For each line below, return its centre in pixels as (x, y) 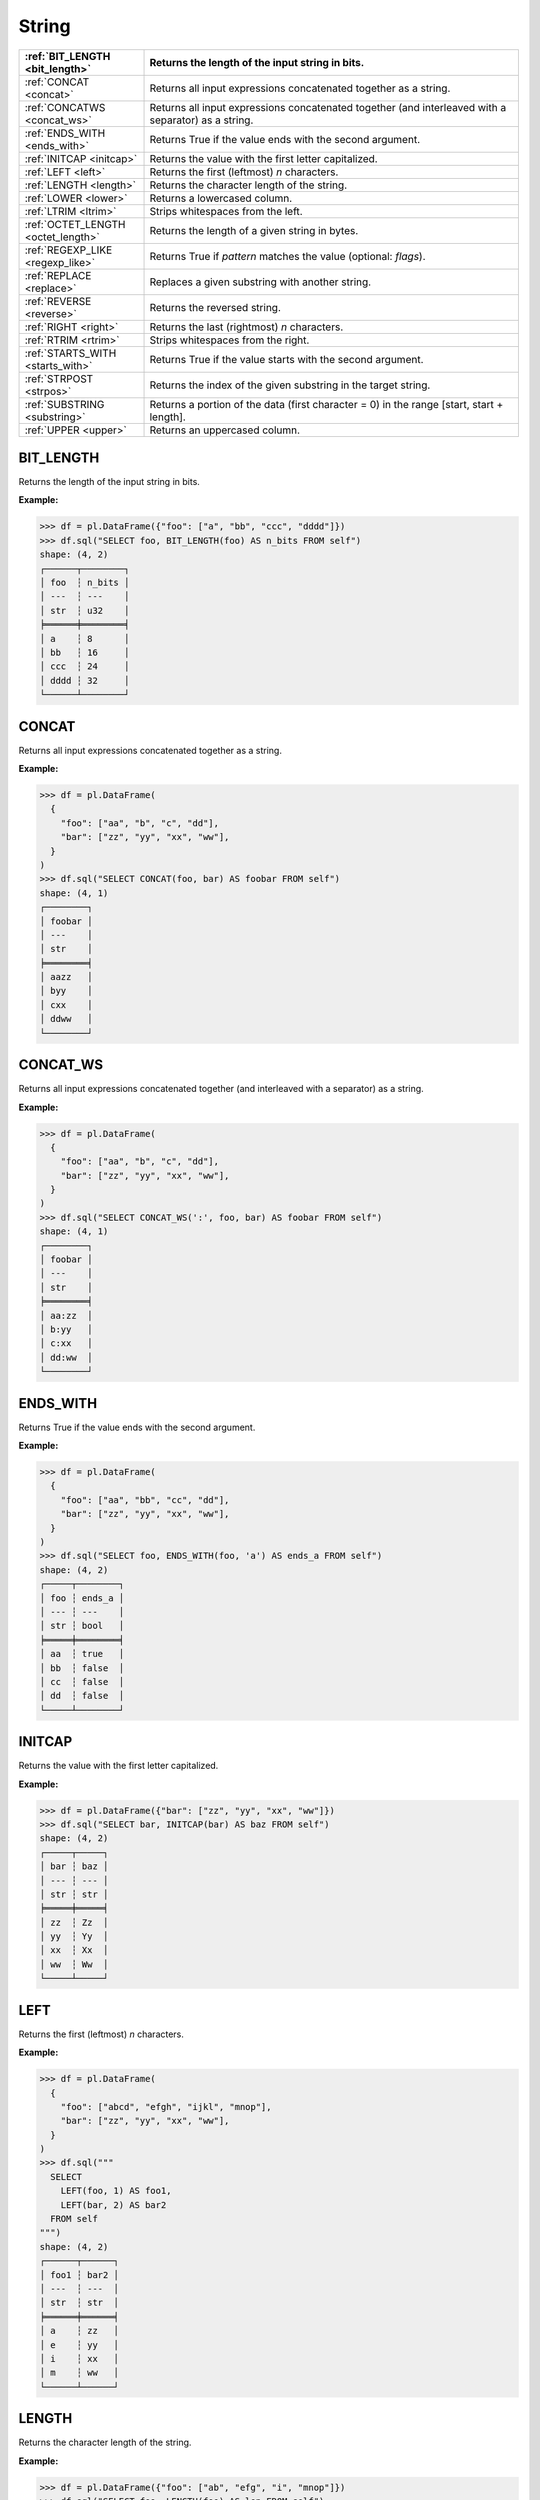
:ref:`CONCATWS (65, 107)
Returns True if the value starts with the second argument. (286, 359)
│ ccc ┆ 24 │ (84, 666)
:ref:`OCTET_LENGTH (75, 224)
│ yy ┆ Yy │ (74, 1936)
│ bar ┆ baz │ (74, 1866)
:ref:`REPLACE (58, 275)
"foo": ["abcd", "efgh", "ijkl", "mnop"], (166, 2106)
